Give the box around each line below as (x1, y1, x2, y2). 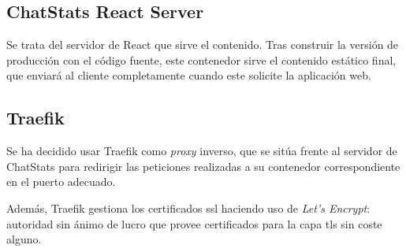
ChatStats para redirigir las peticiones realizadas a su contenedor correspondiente (6, 157, 400, 174)
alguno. (6, 231, 42, 247)
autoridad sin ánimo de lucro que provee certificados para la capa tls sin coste (6, 215, 382, 232)
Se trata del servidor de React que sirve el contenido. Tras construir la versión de (6, 36, 399, 53)
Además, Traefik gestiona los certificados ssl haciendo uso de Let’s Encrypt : (6, 199, 371, 216)
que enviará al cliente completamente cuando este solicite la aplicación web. (6, 67, 371, 83)
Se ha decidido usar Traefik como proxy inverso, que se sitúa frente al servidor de (6, 143, 397, 159)
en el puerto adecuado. (6, 173, 116, 190)
